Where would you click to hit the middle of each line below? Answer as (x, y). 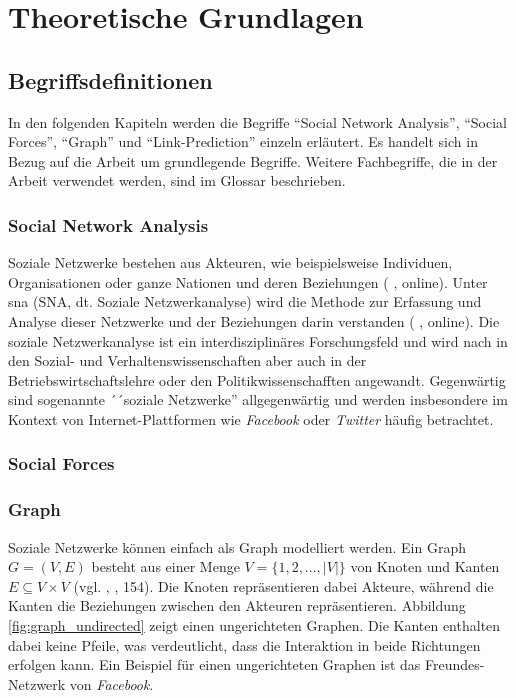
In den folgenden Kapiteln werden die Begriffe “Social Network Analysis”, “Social (258, 121)
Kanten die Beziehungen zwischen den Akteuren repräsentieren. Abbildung (237, 605)
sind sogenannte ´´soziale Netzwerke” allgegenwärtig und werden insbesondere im (258, 399)
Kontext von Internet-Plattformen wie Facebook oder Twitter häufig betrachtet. (251, 418)
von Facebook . (111, 683)
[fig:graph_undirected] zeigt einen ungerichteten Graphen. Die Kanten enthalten (254, 624)
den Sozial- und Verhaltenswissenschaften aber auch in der (187, 360)
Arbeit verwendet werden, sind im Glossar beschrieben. (177, 180)
